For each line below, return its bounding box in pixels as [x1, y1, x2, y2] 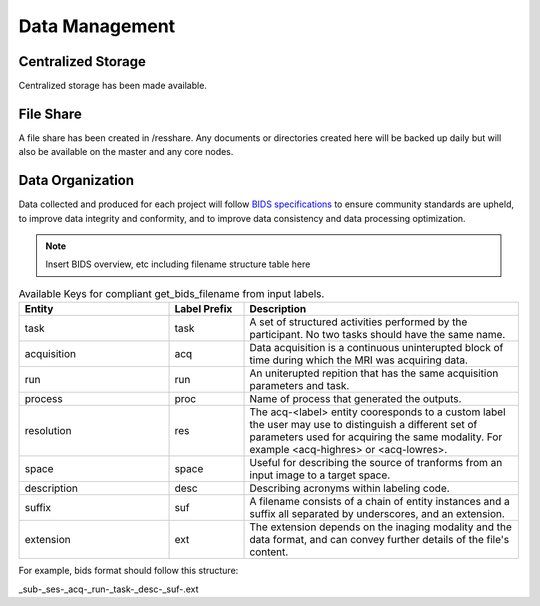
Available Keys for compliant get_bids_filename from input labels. [18, 287, 325, 301]
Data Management [18, 15, 176, 37]
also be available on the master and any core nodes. [18, 146, 234, 158]
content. [249, 545, 289, 559]
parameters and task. [249, 379, 350, 393]
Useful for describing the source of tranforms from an [249, 456, 503, 470]
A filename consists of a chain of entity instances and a [249, 495, 510, 509]
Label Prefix [174, 302, 233, 316]
